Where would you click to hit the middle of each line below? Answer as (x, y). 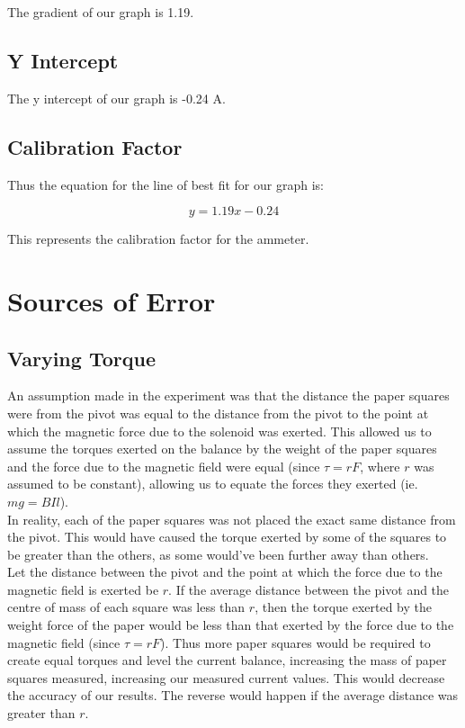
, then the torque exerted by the (343, 607)
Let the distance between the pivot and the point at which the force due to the (225, 572)
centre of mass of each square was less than (126, 607)
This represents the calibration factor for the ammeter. (158, 239)
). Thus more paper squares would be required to (295, 642)
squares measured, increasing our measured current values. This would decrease (226, 677)
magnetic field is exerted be (83, 589)
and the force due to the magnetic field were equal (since (164, 466)
